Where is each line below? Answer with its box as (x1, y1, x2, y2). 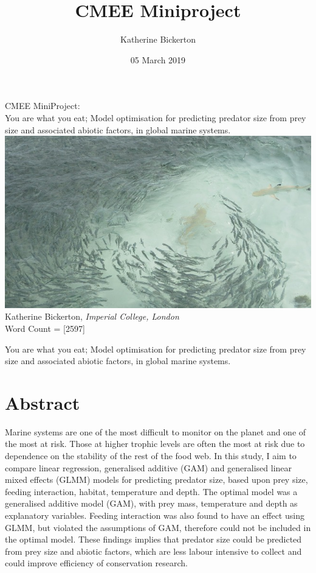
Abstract (5, 390, 80, 415)
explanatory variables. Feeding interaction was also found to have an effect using (5, 509, 304, 522)
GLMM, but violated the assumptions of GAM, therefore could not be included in (5, 521, 311, 533)
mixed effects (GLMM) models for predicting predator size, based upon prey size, (5, 473, 308, 486)
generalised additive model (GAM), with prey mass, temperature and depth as (5, 497, 298, 510)
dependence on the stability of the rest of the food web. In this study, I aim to (5, 449, 297, 462)
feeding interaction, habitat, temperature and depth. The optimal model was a (5, 485, 298, 497)
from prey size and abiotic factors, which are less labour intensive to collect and (5, 544, 302, 557)
